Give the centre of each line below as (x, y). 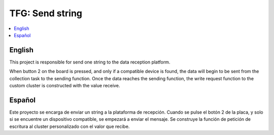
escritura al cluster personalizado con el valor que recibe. (70, 126)
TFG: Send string (46, 13)
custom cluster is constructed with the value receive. (65, 86)
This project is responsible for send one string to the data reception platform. (90, 62)
